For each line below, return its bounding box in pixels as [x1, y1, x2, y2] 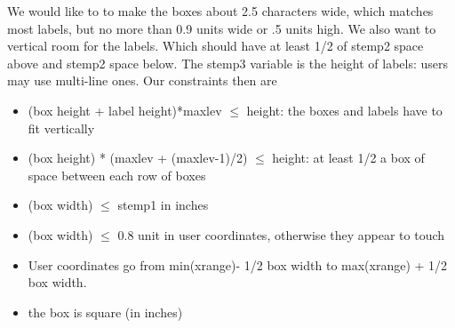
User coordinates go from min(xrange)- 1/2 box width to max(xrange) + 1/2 [28, 255, 448, 274]
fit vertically [28, 118, 95, 137]
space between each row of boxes [28, 165, 206, 184]
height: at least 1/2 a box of [272, 148, 425, 167]
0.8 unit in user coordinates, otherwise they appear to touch [117, 225, 445, 244]
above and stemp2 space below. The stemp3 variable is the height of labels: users [7, 53, 449, 72]
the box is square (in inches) [28, 302, 183, 321]
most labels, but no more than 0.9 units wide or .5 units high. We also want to [7, 19, 436, 37]
